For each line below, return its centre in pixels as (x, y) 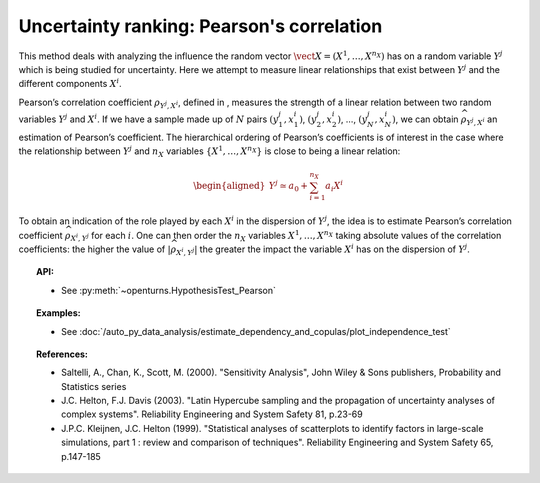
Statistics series (94, 386)
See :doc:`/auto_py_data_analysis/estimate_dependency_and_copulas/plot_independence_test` (256, 331)
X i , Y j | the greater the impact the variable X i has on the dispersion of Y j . (322, 249)
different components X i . (70, 83)
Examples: (58, 313)
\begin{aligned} (229, 186)
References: (62, 354)
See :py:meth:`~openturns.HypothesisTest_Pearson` (169, 290)
